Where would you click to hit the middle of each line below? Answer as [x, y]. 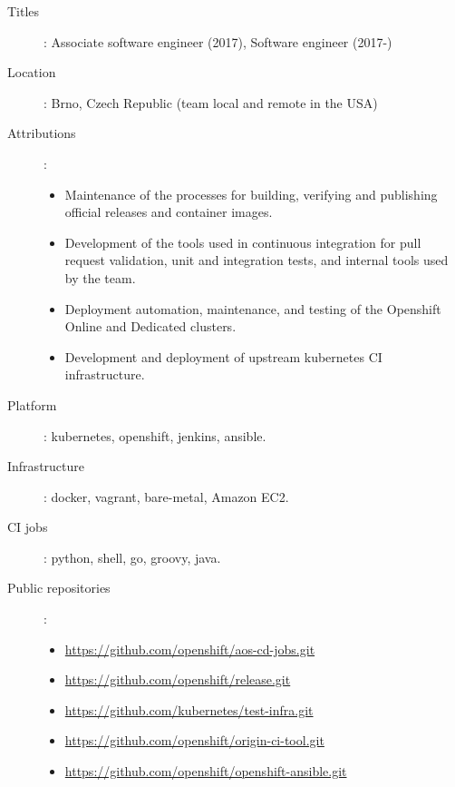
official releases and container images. [169, 212]
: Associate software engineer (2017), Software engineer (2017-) [218, 41]
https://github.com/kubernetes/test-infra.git [189, 709]
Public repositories [59, 588]
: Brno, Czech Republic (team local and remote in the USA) [211, 102]
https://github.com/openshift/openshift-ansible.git [206, 771]
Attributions [42, 133]
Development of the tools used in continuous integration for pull [243, 242]
